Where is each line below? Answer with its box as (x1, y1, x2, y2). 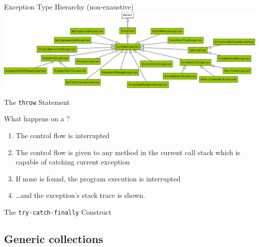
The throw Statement (4, 96, 70, 107)
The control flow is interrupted (15, 130, 110, 140)
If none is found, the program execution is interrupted (15, 173, 181, 183)
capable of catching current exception (15, 157, 130, 167)
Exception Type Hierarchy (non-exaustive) (4, 1, 134, 11)
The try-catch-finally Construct (4, 206, 112, 217)
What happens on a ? (4, 113, 70, 124)
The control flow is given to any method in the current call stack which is (15, 147, 241, 157)
